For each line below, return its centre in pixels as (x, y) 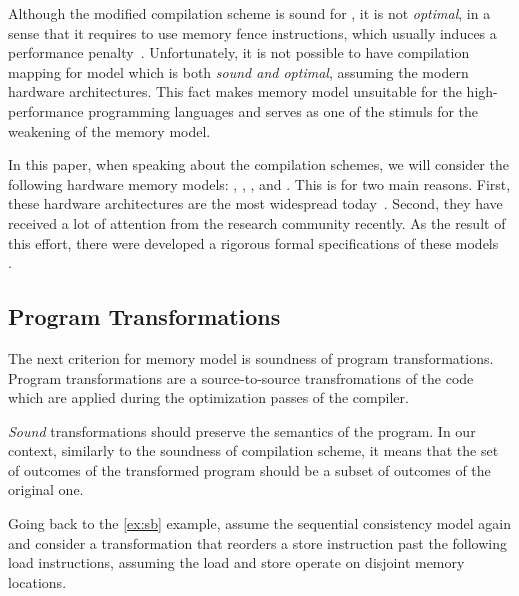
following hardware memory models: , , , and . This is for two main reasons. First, (259, 183)
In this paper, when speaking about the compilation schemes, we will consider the (258, 164)
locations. (37, 581)
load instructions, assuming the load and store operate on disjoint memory (236, 562)
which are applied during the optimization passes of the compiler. (208, 397)
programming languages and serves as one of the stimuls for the (283, 110)
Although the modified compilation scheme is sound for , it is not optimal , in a (249, 13)
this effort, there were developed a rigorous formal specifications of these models (253, 242)
